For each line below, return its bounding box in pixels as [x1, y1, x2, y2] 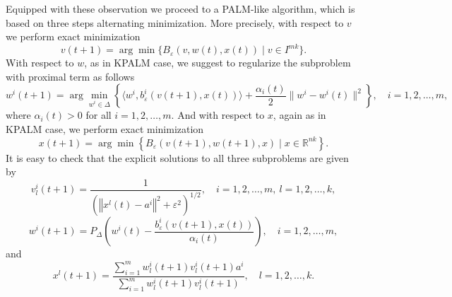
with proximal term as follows [6, 69, 135, 83]
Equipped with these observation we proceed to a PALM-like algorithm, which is [6, 1, 355, 16]
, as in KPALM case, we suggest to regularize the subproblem [84, 55, 351, 70]
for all [85, 107, 112, 122]
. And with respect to [171, 107, 265, 122]
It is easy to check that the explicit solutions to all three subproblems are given [6, 150, 349, 165]
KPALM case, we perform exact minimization [6, 122, 204, 136]
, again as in [273, 107, 326, 122]
